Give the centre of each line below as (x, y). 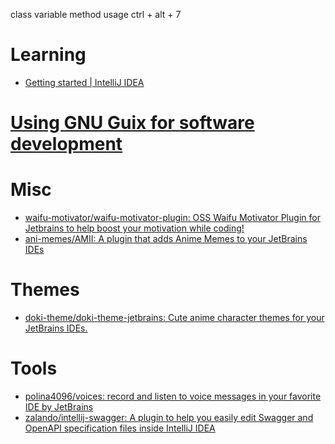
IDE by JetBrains (59, 406)
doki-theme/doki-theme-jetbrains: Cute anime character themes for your (174, 317)
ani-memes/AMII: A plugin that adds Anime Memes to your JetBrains (166, 239)
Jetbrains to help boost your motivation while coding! (134, 228)
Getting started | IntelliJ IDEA (84, 82)
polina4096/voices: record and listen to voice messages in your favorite (173, 396)
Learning (48, 55)
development (66, 144)
